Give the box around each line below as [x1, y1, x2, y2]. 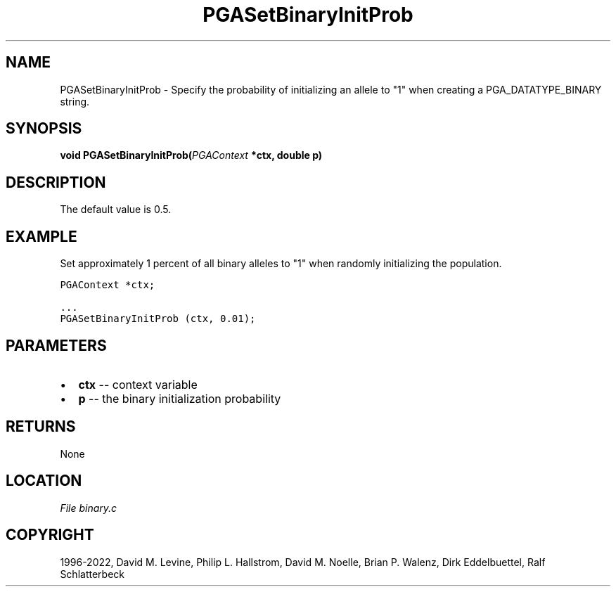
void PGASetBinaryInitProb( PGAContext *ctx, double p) [60, 149, 323, 162]
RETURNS [6, 418, 76, 436]
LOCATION [6, 472, 82, 490]
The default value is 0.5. [60, 203, 172, 216]
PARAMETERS [6, 336, 107, 354]
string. [60, 95, 90, 108]
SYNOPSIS [6, 120, 82, 138]
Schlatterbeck [60, 567, 124, 580]
